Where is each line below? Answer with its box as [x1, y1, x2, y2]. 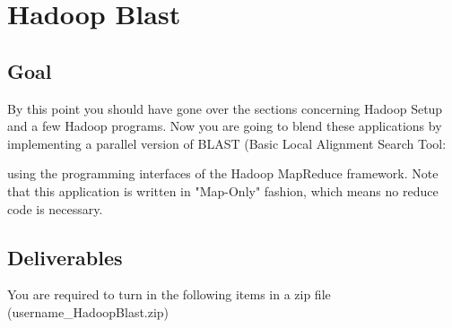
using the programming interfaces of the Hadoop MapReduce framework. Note [7, 164, 439, 183]
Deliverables [7, 243, 123, 271]
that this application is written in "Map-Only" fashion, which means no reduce [7, 181, 439, 200]
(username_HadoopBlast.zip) [7, 302, 169, 321]
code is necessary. [7, 199, 103, 218]
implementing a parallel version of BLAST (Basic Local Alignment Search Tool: [7, 134, 447, 152]
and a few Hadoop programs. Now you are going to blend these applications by [7, 117, 442, 135]
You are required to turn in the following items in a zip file [7, 285, 331, 304]
